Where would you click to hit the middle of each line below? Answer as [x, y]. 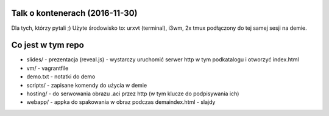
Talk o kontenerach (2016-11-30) [74, 13]
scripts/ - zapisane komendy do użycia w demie [87, 85]
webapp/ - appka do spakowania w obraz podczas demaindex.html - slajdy [121, 102]
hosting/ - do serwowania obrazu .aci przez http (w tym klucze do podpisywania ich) [133, 94]
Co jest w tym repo [48, 45]
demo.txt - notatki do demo [61, 77]
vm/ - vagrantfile [48, 68]
